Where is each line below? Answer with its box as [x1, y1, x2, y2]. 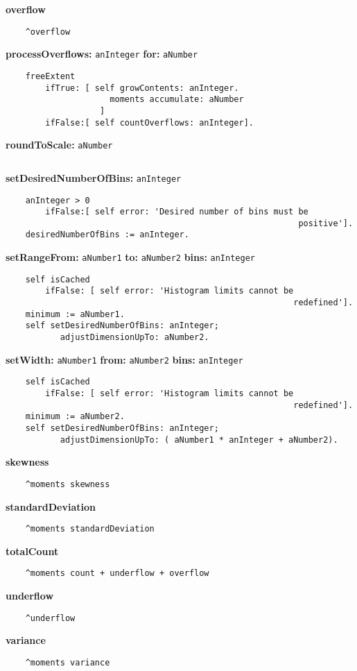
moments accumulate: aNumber [110, 94, 244, 105]
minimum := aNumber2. [25, 411, 125, 422]
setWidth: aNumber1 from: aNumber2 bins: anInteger [6, 352, 243, 366]
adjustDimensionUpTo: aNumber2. [60, 332, 209, 343]
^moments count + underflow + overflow [25, 568, 209, 579]
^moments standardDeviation [25, 524, 155, 534]
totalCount [6, 543, 59, 558]
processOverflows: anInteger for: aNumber [6, 46, 198, 61]
